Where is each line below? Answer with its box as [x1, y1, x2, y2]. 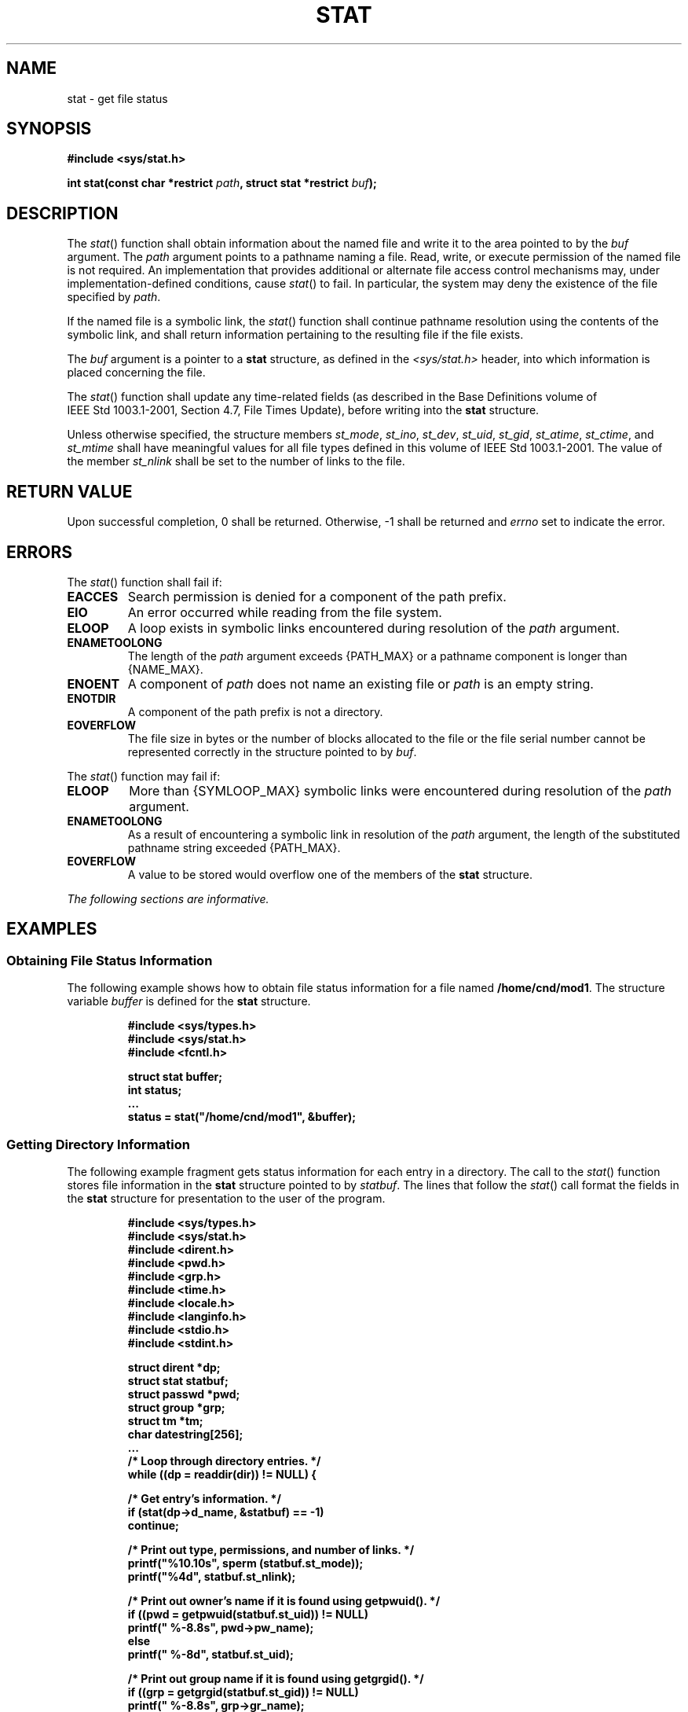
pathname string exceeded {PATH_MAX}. [127, 840, 341, 854]
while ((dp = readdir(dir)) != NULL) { [127, 1467, 317, 1481]
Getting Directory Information [6, 1136, 190, 1152]
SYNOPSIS [6, 119, 92, 139]
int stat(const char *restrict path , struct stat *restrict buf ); [67, 176, 377, 190]
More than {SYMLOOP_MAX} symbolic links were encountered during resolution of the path [129, 782, 672, 799]
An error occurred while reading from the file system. [127, 604, 442, 620]
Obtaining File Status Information [6, 952, 213, 968]
